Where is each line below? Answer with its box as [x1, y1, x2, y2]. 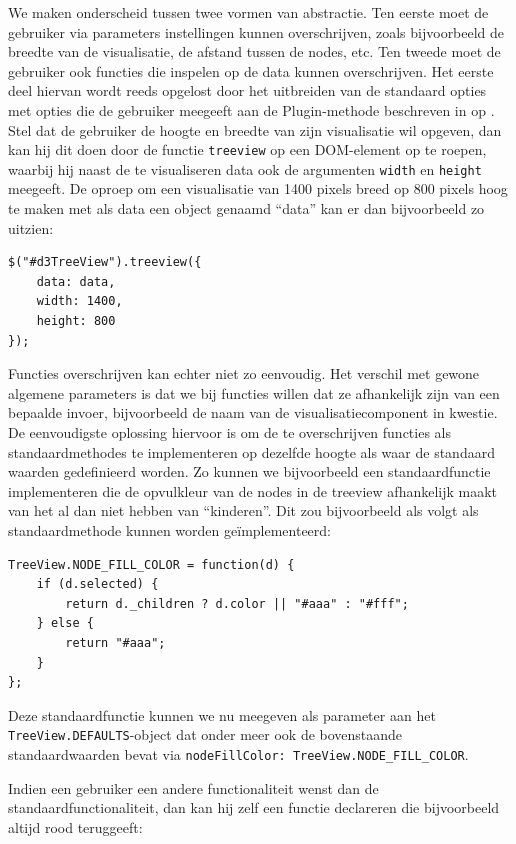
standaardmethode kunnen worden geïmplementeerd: [8, 519, 331, 540]
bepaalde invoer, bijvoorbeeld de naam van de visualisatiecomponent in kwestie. [8, 402, 498, 423]
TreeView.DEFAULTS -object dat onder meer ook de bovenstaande [8, 724, 403, 745]
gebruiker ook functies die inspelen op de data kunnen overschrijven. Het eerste [8, 60, 494, 81]
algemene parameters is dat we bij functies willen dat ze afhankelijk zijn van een [8, 382, 500, 403]
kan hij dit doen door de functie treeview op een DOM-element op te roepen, [8, 139, 487, 160]
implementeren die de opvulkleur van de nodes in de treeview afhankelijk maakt [8, 480, 498, 501]
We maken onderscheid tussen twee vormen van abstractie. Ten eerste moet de [8, 2, 489, 22]
